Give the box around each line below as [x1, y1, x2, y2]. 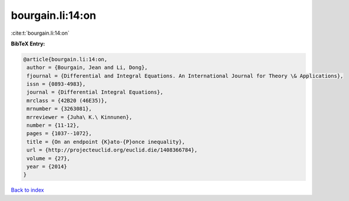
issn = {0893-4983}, [27, 81, 86, 88]
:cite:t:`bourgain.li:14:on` [11, 29, 70, 37]
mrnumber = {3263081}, [27, 106, 93, 112]
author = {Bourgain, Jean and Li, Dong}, [27, 64, 148, 71]
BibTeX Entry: [11, 40, 45, 47]
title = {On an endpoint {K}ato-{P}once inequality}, [27, 139, 185, 145]
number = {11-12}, [27, 122, 80, 129]
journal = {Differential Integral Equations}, [27, 89, 163, 95]
